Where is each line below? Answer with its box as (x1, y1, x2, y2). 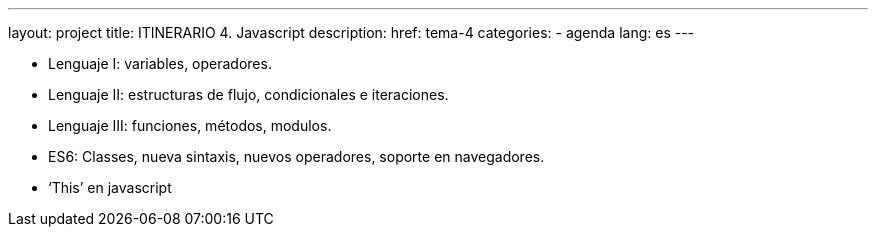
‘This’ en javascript (48, 179, 172, 196)
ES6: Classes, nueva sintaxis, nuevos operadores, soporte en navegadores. (48, 148, 545, 165)
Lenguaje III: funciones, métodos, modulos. (48, 117, 332, 134)
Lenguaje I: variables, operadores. (48, 55, 272, 72)
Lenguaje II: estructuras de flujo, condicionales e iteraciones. (48, 86, 449, 103)
